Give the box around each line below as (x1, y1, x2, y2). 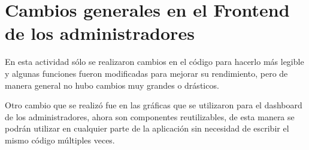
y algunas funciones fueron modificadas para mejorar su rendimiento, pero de (5, 67, 288, 79)
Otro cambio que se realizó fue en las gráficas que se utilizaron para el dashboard (5, 99, 302, 111)
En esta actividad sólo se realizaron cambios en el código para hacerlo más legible (5, 55, 304, 68)
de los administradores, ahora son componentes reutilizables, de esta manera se (5, 110, 295, 123)
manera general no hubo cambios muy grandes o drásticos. (5, 79, 219, 91)
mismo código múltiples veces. (5, 133, 115, 146)
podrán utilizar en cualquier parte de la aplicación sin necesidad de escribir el (5, 122, 289, 135)
